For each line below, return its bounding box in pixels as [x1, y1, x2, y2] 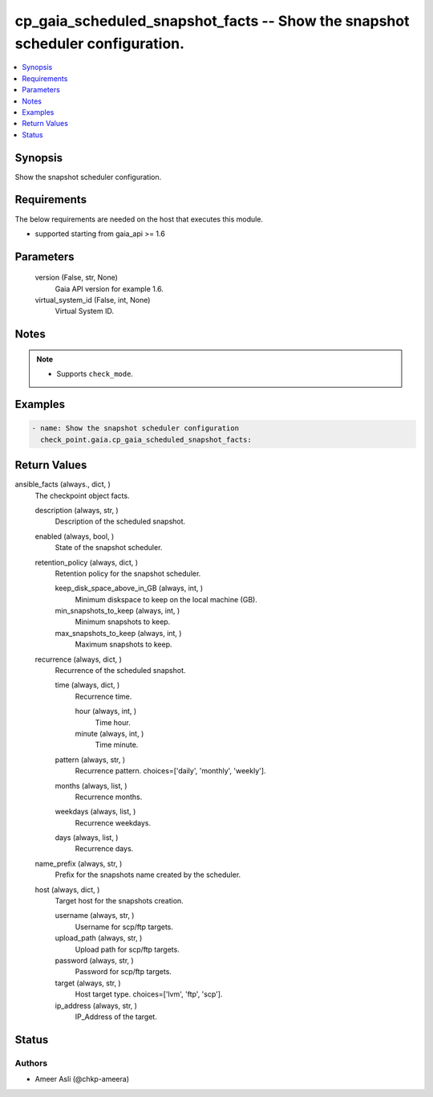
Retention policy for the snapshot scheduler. [55, 569, 201, 578]
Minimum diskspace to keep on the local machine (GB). [75, 594, 258, 604]
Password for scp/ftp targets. [75, 967, 172, 977]
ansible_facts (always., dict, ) [14, 479, 111, 489]
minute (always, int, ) [75, 728, 144, 738]
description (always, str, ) [34, 505, 119, 515]
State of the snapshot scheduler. [55, 543, 163, 553]
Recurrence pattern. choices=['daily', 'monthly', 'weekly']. [75, 766, 266, 776]
